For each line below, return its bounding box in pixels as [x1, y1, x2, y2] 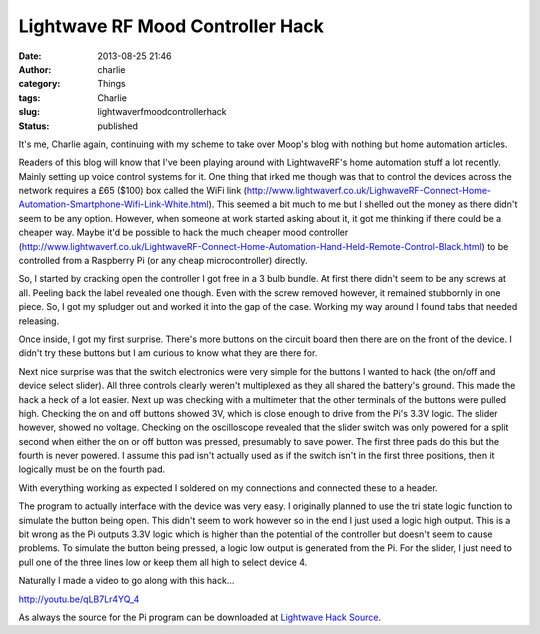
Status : [18, 120, 50, 132]
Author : [18, 63, 52, 75]
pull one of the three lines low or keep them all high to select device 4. [18, 556, 308, 568]
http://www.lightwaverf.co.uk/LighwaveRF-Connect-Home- [246, 185, 492, 197]
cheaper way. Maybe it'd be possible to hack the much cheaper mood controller [18, 226, 349, 239]
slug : [18, 106, 40, 118]
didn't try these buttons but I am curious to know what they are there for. [18, 347, 318, 359]
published [97, 120, 139, 132]
